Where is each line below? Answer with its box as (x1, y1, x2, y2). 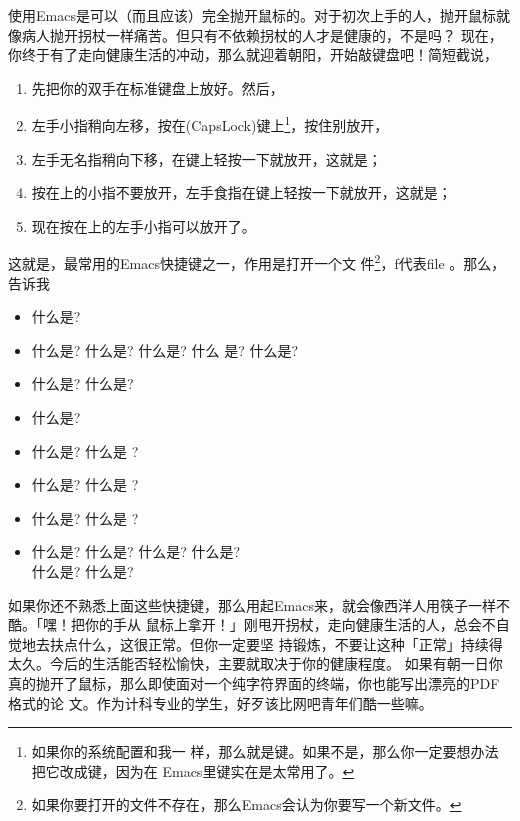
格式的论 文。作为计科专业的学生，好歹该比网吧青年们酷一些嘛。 (8, 692, 433, 713)
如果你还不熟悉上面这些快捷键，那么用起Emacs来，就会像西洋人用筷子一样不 (8, 594, 510, 615)
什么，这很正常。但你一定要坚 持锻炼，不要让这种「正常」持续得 (77, 633, 503, 654)
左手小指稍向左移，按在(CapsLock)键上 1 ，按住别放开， (31, 112, 389, 136)
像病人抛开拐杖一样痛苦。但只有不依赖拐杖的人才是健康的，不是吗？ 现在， (8, 24, 503, 45)
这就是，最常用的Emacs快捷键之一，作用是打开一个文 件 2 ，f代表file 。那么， (8, 250, 506, 274)
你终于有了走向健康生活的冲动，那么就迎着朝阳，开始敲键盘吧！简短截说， (8, 44, 498, 65)
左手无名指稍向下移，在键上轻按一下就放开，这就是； (31, 148, 382, 169)
